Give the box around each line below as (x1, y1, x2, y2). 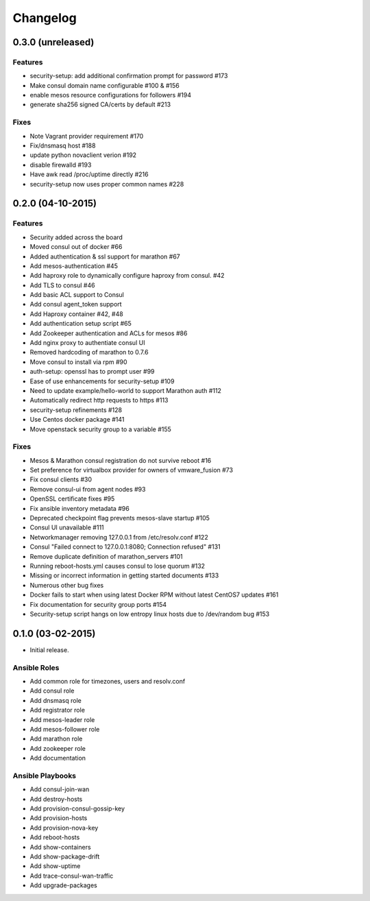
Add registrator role (29, 706, 86, 714)
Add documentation (29, 754, 86, 762)
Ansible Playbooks (12, 771, 77, 780)
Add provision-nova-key (29, 824, 99, 832)
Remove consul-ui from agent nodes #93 (29, 485, 146, 493)
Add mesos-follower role (29, 725, 100, 733)
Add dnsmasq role (29, 696, 82, 704)
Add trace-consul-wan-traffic (29, 872, 114, 880)
